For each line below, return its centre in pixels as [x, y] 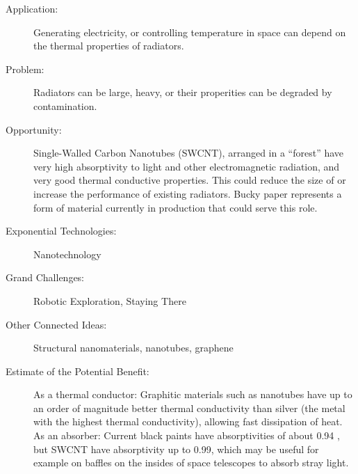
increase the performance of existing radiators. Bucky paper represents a [188, 193]
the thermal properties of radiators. [109, 46]
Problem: [25, 69]
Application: [32, 8]
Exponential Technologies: [61, 231]
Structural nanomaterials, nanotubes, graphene [133, 348]
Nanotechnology [67, 254]
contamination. [65, 105]
